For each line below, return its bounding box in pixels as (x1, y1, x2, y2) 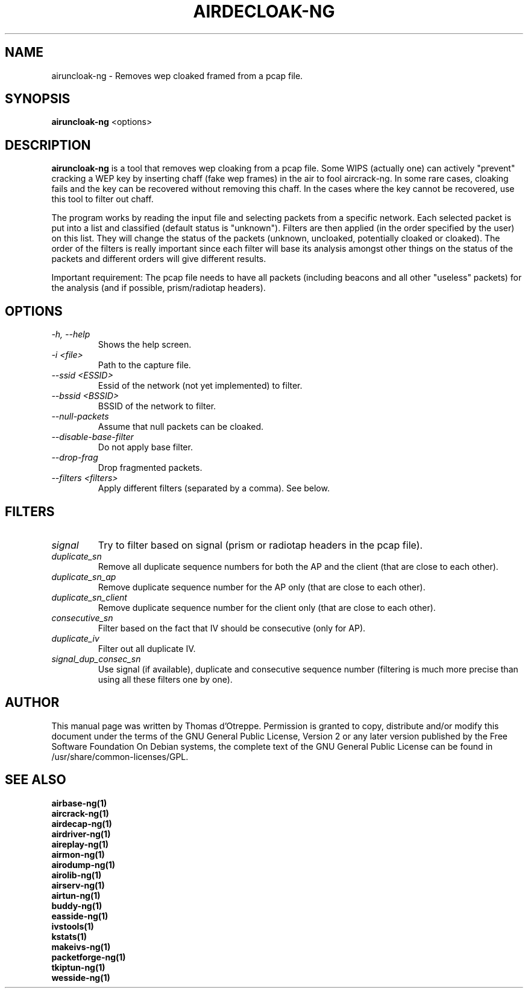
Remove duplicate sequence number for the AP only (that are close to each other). (98, 581, 426, 592)
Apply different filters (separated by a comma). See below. (98, 483, 330, 494)
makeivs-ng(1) (51, 941, 111, 952)
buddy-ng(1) (51, 900, 102, 911)
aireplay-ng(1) (51, 838, 109, 849)
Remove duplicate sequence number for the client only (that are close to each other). (98, 602, 436, 613)
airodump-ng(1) (51, 859, 116, 870)
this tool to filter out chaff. (51, 194, 154, 205)
